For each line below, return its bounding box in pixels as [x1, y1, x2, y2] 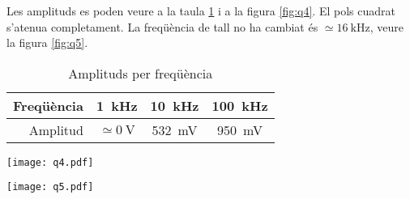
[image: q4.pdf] [6, 156, 94, 168]
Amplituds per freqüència [68, 63, 213, 83]
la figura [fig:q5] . [6, 34, 88, 51]
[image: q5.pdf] [6, 181, 94, 193]
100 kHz [211, 95, 268, 115]
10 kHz [150, 95, 199, 115]
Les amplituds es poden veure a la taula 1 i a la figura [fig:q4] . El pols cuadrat [6, 2, 395, 19]
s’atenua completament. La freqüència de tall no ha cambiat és [6, 18, 318, 35]
